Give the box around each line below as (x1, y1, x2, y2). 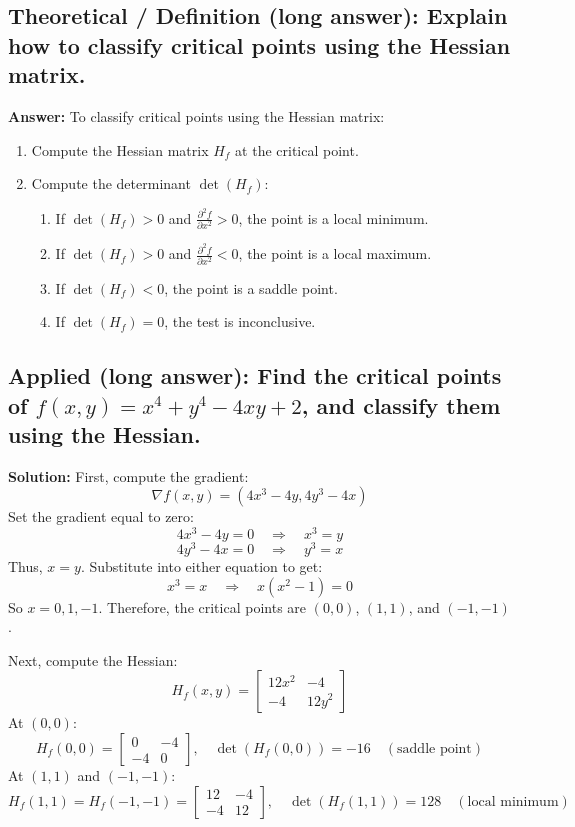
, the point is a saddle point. (164, 277, 338, 298)
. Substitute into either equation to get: (80, 556, 323, 577)
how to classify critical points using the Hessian (8, 29, 511, 60)
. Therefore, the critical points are (98, 596, 307, 617)
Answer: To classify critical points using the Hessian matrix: (8, 105, 385, 126)
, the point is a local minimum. (238, 207, 429, 228)
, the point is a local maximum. (238, 243, 432, 264)
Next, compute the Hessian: (8, 649, 178, 670)
